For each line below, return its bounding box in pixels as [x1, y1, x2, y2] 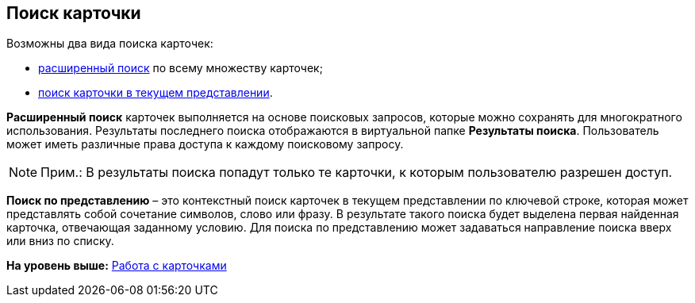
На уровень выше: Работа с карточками [6, 259, 227, 273]
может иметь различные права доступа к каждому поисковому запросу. [6, 137, 404, 151]
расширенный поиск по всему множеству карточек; [38, 61, 323, 75]
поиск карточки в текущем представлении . [38, 86, 273, 100]
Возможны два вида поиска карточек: [6, 36, 213, 51]
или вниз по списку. [6, 234, 114, 248]
